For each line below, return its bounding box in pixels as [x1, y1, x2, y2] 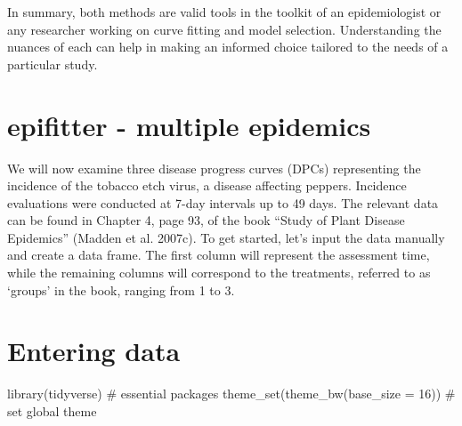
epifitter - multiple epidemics [7, 107, 371, 143]
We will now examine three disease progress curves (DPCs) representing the [7, 158, 421, 177]
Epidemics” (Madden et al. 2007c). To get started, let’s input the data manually [7, 228, 445, 246]
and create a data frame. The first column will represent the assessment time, [7, 245, 430, 264]
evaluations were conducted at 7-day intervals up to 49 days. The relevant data [7, 193, 439, 212]
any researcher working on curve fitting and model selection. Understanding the [7, 20, 442, 38]
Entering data [7, 333, 181, 369]
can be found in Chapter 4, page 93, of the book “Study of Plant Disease [7, 211, 405, 229]
